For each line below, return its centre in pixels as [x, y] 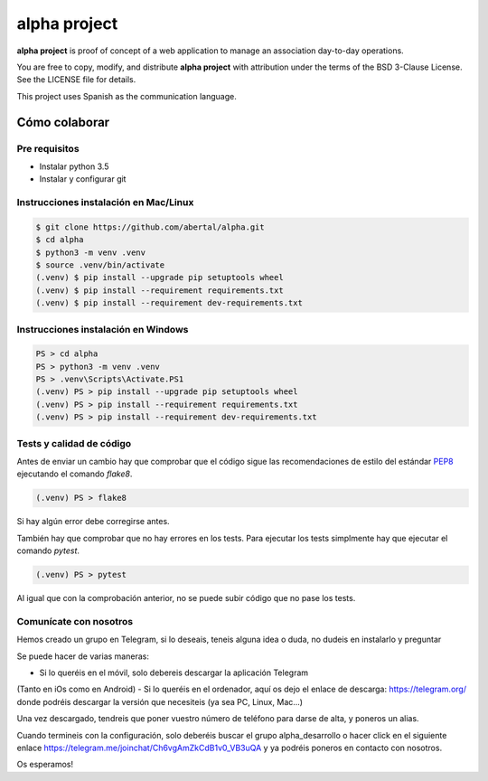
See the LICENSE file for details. [76, 80]
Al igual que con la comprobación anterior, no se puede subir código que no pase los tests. [186, 598]
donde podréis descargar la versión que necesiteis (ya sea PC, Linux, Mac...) [160, 701]
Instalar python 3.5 [74, 166]
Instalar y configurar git [83, 179]
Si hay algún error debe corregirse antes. [94, 522]
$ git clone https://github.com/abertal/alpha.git [150, 227]
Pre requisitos [48, 148]
